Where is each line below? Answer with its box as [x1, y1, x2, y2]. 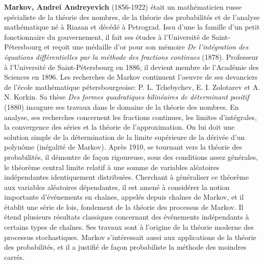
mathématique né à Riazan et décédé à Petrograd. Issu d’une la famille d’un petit [4, 21, 260, 32]
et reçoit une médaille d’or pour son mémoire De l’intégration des [44, 41, 249, 52]
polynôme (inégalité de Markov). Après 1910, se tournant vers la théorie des [4, 141, 242, 152]
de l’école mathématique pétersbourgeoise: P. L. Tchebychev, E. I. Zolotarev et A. [4, 81, 260, 92]
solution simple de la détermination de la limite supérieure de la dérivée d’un [4, 131, 245, 142]
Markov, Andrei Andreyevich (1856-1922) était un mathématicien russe [4, 2, 242, 12]
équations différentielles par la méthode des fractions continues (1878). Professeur [4, 51, 258, 62]
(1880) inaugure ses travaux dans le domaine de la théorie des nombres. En [4, 101, 239, 112]
